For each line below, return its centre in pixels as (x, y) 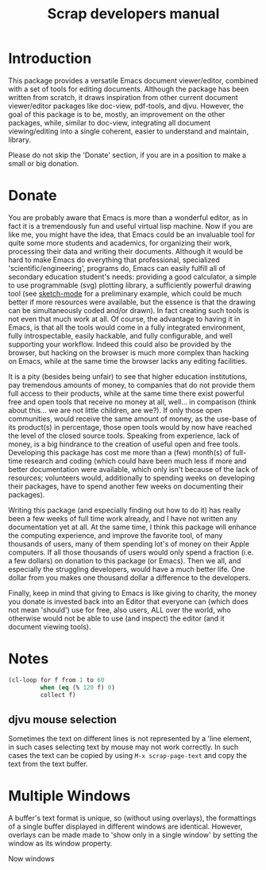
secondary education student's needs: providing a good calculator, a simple (132, 276)
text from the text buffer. (48, 764)
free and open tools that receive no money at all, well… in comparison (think (132, 401)
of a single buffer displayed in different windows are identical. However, (125, 826)
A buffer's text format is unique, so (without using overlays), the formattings (132, 818)
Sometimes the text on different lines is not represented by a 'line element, (130, 739)
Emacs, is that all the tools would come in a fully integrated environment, (127, 327)
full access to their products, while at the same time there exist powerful (126, 393)
